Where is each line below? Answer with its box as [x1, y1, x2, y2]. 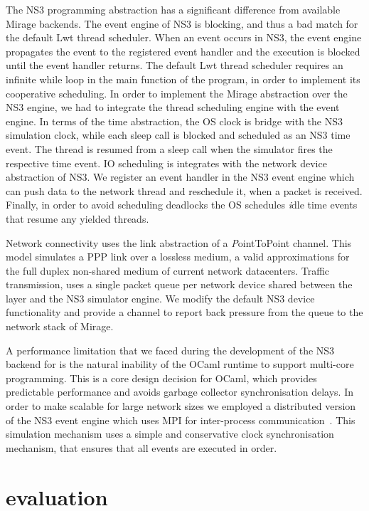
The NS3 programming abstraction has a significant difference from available [6, 2, 341, 16]
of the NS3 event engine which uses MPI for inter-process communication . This [6, 412, 355, 427]
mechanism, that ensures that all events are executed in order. [6, 440, 277, 455]
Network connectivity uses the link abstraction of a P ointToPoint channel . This [6, 235, 352, 250]
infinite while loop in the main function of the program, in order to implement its [6, 71, 360, 86]
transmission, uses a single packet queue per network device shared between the [6, 277, 353, 292]
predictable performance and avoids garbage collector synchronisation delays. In [6, 384, 354, 399]
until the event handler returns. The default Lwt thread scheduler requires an [6, 58, 343, 73]
